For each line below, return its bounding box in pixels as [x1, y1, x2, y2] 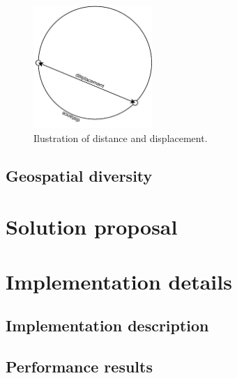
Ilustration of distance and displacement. [33, 130, 208, 145]
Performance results [6, 355, 153, 377]
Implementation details [6, 267, 232, 295]
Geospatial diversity [6, 164, 153, 186]
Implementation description [6, 315, 209, 336]
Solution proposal [6, 212, 178, 241]
